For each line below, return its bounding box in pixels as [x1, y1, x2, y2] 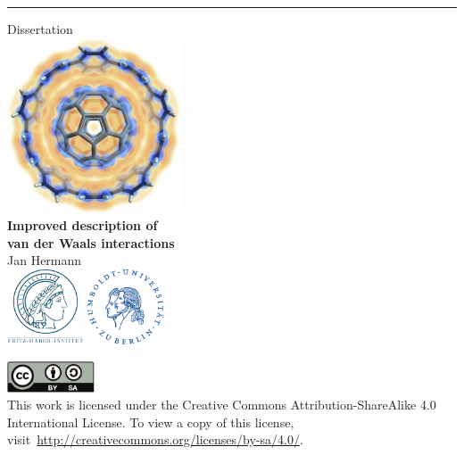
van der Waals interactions [7, 233, 175, 252]
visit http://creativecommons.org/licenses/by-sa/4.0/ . [7, 430, 303, 449]
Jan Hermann [7, 251, 82, 269]
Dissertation [7, 20, 73, 37]
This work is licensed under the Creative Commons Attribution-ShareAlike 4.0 [7, 395, 436, 414]
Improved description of [7, 216, 158, 235]
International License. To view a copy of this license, [7, 412, 294, 431]
